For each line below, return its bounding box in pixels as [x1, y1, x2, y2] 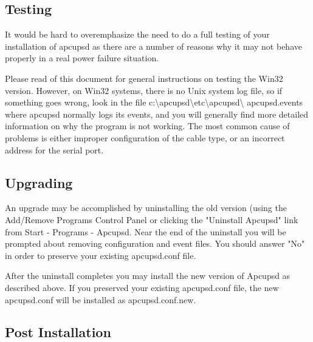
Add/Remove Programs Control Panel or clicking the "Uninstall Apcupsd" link [5, 213, 298, 226]
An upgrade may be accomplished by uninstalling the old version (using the [5, 201, 287, 214]
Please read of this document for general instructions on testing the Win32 [5, 72, 283, 84]
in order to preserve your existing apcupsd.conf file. [5, 249, 196, 261]
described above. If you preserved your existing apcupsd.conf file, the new [5, 281, 279, 293]
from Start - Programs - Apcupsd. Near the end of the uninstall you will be [5, 225, 286, 238]
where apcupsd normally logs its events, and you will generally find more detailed [5, 107, 309, 120]
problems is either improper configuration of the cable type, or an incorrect [5, 131, 285, 144]
